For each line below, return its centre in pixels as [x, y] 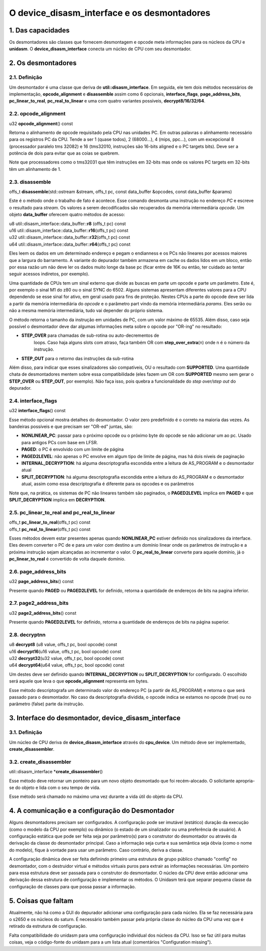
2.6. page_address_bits [38, 571]
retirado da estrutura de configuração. [48, 926]
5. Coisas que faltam [41, 901]
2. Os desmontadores [43, 63]
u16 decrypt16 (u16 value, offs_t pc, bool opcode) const [65, 651]
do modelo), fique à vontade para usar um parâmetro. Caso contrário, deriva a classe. [96, 850]
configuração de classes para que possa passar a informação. [72, 886]
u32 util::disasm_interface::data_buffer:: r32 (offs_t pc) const [69, 237]
